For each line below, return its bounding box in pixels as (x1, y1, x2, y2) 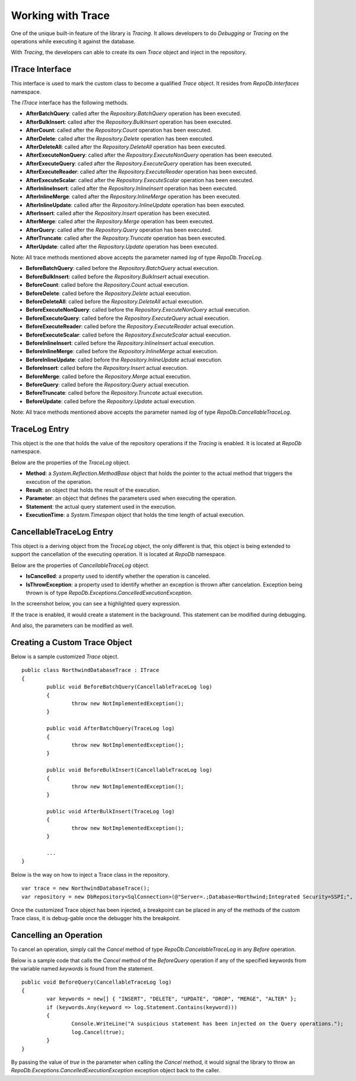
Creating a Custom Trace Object (11, 637, 133, 647)
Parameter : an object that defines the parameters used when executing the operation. (26, 494, 237, 502)
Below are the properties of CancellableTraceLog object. (11, 562, 150, 569)
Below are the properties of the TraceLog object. (11, 459, 131, 466)
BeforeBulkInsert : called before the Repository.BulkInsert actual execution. (26, 273, 210, 280)
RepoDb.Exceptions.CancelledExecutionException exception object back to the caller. (11, 1067, 221, 1074)
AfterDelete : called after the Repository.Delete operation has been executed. (26, 135, 214, 142)
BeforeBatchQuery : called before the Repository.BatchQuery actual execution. (26, 265, 219, 272)
